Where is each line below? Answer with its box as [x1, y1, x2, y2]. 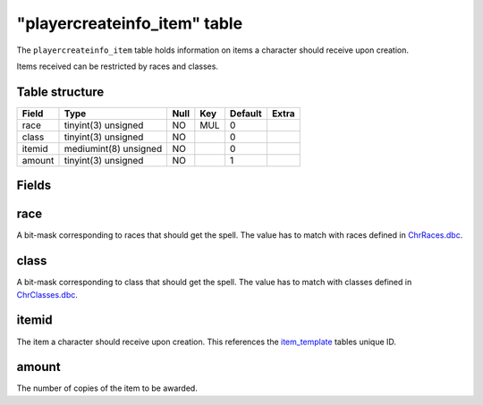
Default [229, 107, 263, 120]
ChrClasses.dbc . [16, 289, 78, 300]
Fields [16, 178, 52, 193]
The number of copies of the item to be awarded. [16, 383, 199, 393]
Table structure [16, 84, 105, 99]
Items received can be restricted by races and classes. [16, 61, 219, 72]
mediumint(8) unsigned [64, 142, 163, 155]
